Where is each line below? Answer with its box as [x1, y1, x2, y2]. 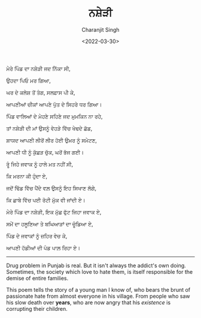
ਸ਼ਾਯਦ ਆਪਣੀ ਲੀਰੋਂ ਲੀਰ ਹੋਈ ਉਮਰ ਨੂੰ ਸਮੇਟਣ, [6, 136, 98, 143]
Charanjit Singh [81, 26, 120, 33]
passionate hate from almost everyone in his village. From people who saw [6, 292, 190, 299]
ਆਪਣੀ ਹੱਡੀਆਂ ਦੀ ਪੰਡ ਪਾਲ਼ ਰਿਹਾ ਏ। [6, 244, 81, 251]
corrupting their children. [6, 305, 68, 312]
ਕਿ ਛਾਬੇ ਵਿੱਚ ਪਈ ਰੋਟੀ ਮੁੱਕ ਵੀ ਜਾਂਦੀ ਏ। [6, 196, 86, 203]
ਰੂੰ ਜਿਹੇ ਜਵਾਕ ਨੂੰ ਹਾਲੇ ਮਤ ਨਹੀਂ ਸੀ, [6, 160, 74, 167]
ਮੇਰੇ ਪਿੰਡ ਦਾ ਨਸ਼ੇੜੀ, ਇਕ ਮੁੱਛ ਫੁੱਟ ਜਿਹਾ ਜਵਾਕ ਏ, [6, 208, 102, 215]
